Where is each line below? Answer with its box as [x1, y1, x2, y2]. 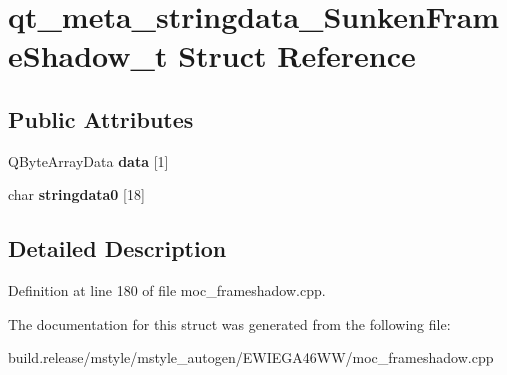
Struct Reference [178, 35, 416, 76]
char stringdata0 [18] [8, 184, 145, 205]
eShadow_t [8, 35, 168, 76]
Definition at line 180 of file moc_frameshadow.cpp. [8, 280, 326, 301]
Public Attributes [8, 103, 194, 134]
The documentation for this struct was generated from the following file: [8, 313, 451, 334]
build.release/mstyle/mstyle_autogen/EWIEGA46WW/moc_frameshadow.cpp [8, 347, 494, 368]
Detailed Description [8, 233, 227, 264]
